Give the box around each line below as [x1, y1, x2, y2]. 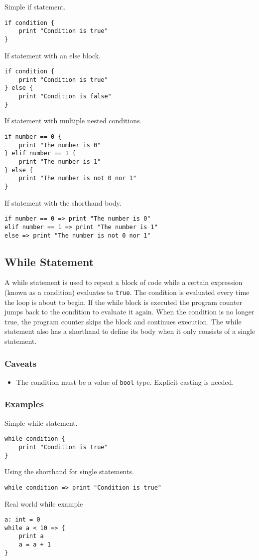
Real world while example [4, 498, 83, 509]
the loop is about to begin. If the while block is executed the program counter [4, 296, 243, 307]
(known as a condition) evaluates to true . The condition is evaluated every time [4, 286, 250, 297]
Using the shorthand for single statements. [4, 466, 134, 477]
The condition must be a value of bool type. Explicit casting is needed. [16, 376, 234, 387]
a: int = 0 [4, 516, 40, 524]
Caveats [4, 357, 37, 369]
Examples [4, 398, 44, 410]
